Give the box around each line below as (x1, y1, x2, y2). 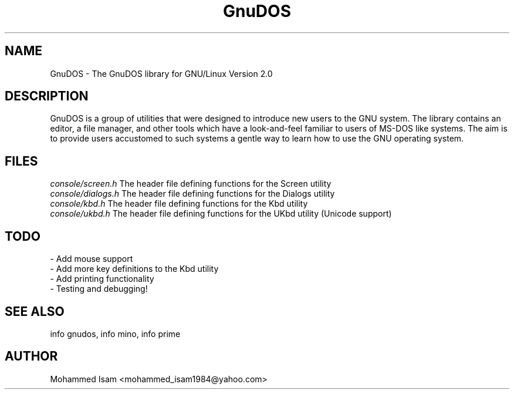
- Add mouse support (50, 254, 133, 264)
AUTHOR (5, 349, 58, 364)
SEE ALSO (5, 304, 65, 319)
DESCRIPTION (5, 89, 89, 104)
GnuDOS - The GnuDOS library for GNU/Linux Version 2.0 (50, 68, 273, 79)
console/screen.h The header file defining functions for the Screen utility (50, 179, 332, 189)
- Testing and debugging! (50, 284, 148, 294)
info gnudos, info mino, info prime (50, 328, 181, 339)
